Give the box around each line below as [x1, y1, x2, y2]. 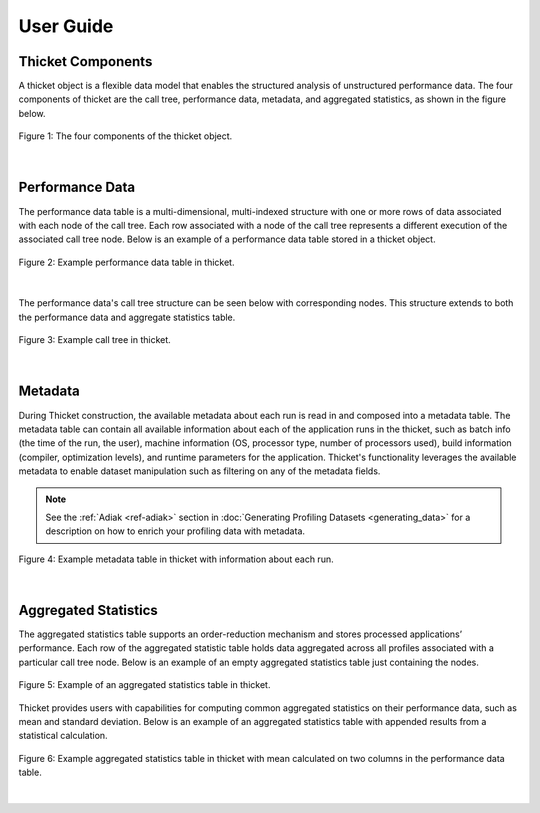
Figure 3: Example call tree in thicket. [18, 334, 172, 346]
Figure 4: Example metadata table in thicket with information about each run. [18, 553, 334, 565]
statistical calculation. [18, 730, 109, 742]
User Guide [18, 15, 114, 37]
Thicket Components [18, 53, 153, 70]
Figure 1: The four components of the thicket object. [18, 130, 233, 142]
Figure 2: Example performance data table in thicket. [18, 256, 235, 268]
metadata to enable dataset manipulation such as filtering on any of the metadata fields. [18, 465, 381, 477]
